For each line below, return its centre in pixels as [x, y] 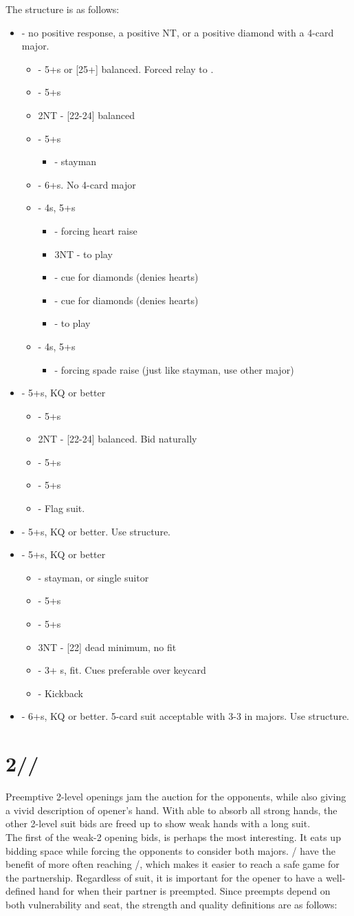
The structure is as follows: [63, 9]
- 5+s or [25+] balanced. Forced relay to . [126, 68]
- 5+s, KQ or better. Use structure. [96, 531]
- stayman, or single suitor [93, 577]
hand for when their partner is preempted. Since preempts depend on [185, 891]
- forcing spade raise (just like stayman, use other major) [174, 369]
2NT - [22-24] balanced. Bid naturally [118, 439]
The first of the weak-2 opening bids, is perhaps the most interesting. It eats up [173, 837]
